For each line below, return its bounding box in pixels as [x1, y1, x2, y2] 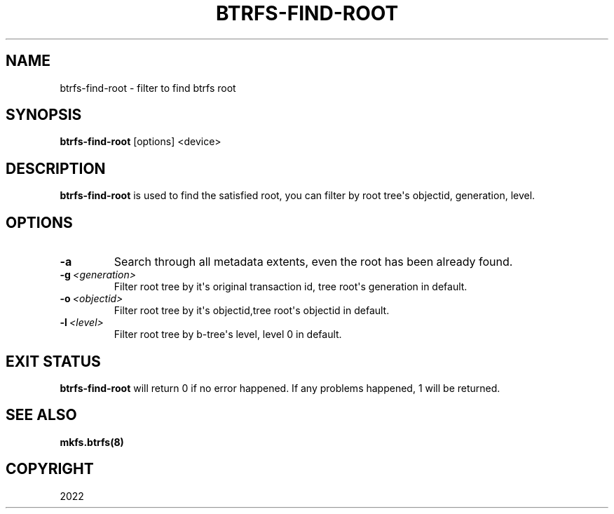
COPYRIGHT [6, 460, 94, 478]
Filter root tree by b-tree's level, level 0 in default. [114, 328, 342, 341]
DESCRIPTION [6, 159, 106, 177]
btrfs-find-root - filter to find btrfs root [60, 81, 236, 94]
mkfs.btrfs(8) [60, 435, 124, 448]
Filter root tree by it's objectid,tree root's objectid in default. [114, 304, 390, 317]
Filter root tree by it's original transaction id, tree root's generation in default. [114, 280, 468, 293]
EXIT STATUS [6, 352, 101, 370]
